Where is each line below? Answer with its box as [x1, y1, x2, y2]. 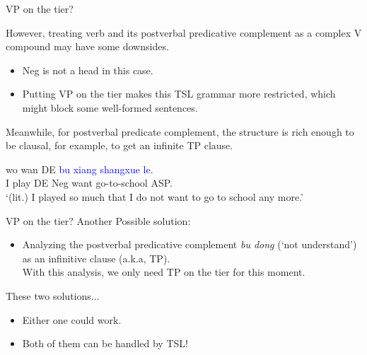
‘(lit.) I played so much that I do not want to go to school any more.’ [6, 189, 303, 204]
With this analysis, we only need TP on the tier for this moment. [22, 264, 305, 279]
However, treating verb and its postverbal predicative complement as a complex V [6, 25, 362, 40]
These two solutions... [6, 288, 100, 303]
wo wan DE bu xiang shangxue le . [6, 161, 153, 176]
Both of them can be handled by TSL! [22, 336, 188, 351]
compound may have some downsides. [6, 39, 169, 54]
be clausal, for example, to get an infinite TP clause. [6, 138, 233, 153]
